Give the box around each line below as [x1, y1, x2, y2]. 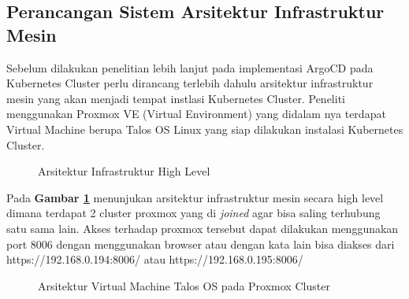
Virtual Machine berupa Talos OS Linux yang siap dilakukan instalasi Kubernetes [6, 120, 403, 137]
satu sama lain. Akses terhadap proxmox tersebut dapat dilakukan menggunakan [6, 220, 399, 236]
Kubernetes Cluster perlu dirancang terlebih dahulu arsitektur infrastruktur [6, 75, 374, 91]
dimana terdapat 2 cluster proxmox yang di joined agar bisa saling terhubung [6, 205, 381, 221]
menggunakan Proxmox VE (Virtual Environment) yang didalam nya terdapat [6, 105, 386, 122]
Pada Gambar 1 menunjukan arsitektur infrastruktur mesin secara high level [6, 189, 384, 205]
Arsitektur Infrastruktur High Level [38, 163, 210, 179]
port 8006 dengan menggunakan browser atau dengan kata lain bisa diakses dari [6, 235, 395, 252]
